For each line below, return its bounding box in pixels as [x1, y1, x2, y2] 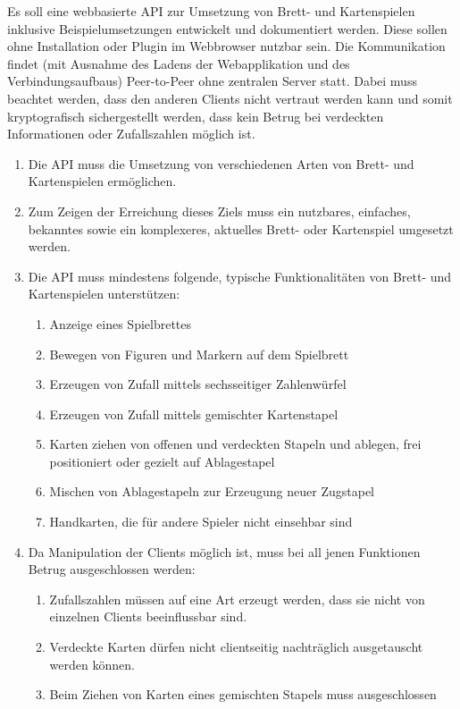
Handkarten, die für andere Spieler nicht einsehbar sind [49, 512, 353, 531]
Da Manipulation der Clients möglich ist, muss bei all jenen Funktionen [28, 542, 421, 561]
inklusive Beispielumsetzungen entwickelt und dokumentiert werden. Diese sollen [7, 19, 447, 38]
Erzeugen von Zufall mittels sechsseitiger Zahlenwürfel [49, 375, 347, 393]
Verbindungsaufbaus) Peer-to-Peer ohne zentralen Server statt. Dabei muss [7, 72, 417, 90]
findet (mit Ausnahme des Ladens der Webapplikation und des [7, 54, 350, 72]
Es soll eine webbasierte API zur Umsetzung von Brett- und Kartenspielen [7, 2, 415, 20]
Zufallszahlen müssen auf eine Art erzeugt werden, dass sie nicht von [49, 589, 425, 608]
